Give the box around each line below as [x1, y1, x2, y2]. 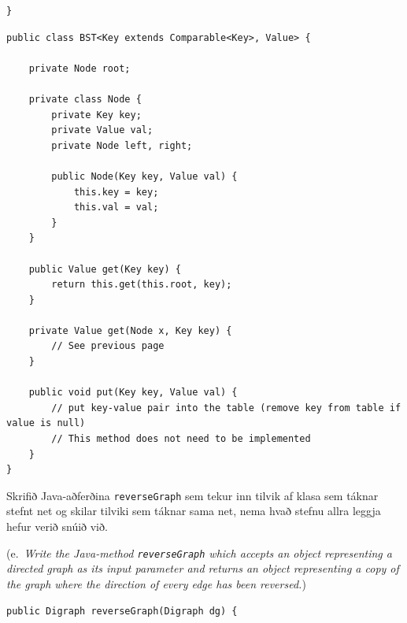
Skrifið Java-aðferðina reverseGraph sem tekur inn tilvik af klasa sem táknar [6, 487, 379, 503]
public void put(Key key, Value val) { [28, 387, 238, 399]
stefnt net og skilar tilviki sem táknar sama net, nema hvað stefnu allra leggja [6, 502, 381, 519]
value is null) [6, 417, 86, 429]
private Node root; [28, 62, 131, 74]
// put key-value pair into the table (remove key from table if [51, 402, 401, 413]
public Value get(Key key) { [28, 263, 181, 275]
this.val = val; [73, 202, 159, 213]
